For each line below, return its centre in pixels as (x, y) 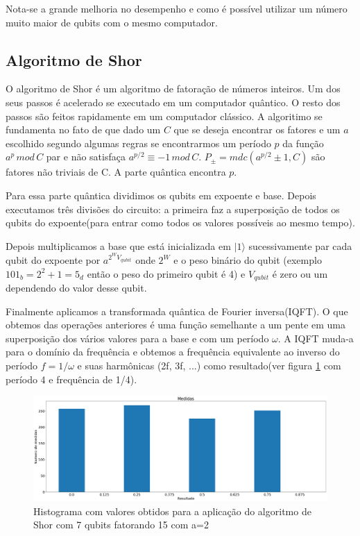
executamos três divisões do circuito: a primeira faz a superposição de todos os (173, 209)
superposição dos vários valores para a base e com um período (137, 338)
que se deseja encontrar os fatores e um (257, 129)
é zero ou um (300, 273)
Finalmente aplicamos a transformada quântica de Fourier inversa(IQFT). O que (177, 311)
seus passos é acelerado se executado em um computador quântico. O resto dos (173, 102)
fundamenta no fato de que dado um (83, 129)
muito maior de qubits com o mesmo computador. (112, 22)
